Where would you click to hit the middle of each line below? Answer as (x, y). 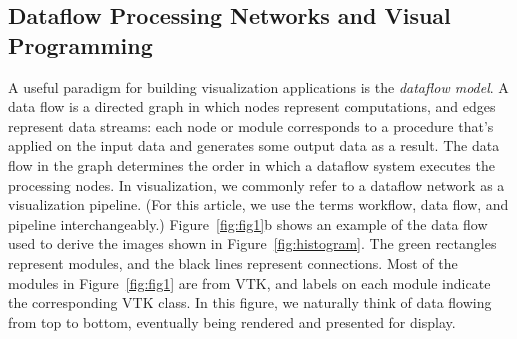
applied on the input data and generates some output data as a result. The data (254, 145)
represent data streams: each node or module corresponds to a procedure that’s (251, 125)
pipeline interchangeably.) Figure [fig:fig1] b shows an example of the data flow (248, 223)
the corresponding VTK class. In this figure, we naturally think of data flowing (250, 302)
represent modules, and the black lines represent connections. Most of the (233, 262)
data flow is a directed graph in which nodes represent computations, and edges (252, 106)
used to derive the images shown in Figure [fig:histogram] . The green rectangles (252, 243)
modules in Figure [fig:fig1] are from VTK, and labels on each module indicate (249, 282)
